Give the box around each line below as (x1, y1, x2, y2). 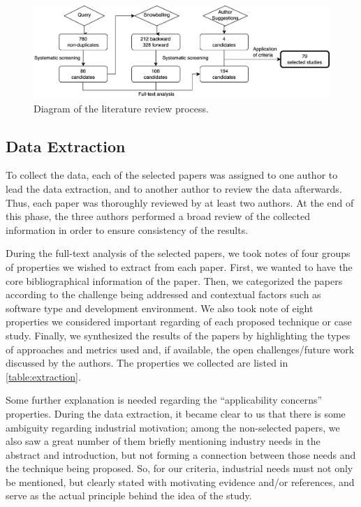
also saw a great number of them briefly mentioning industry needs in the (6, 434, 321, 448)
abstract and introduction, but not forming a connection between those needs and (6, 447, 356, 462)
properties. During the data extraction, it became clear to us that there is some (6, 406, 346, 420)
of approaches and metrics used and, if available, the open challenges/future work (6, 341, 355, 356)
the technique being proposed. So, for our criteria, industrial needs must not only (6, 461, 353, 476)
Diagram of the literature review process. (34, 101, 209, 115)
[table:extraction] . (6, 369, 81, 383)
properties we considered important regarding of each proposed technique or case (6, 314, 352, 329)
